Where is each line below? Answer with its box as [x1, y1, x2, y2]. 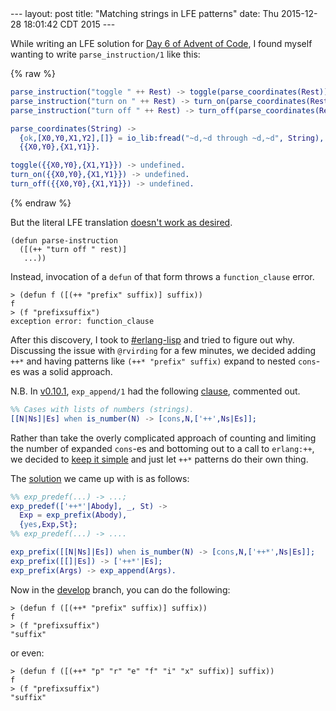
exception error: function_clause [10, 316, 155, 326]
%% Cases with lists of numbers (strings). [10, 404, 195, 414]
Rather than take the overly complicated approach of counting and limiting [10, 432, 317, 444]
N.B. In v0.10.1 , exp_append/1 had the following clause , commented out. [10, 385, 301, 397]
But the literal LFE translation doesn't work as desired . [10, 216, 233, 228]
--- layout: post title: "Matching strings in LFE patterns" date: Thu [10, 8, 280, 19]
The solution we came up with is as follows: [10, 472, 190, 484]
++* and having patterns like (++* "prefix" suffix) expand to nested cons [10, 355, 317, 367]
